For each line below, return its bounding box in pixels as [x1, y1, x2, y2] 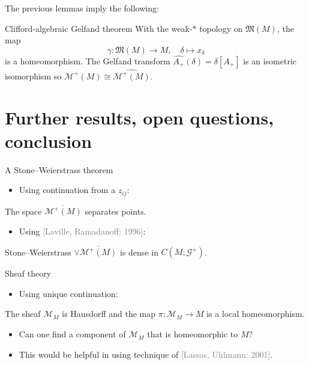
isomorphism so [5, 69, 62, 82]
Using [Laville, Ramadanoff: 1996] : [19, 224, 146, 237]
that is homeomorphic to [147, 328, 238, 340]
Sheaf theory [5, 267, 52, 280]
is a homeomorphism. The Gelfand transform [5, 55, 170, 67]
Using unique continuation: [19, 287, 118, 299]
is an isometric [243, 55, 296, 67]
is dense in [120, 245, 158, 258]
